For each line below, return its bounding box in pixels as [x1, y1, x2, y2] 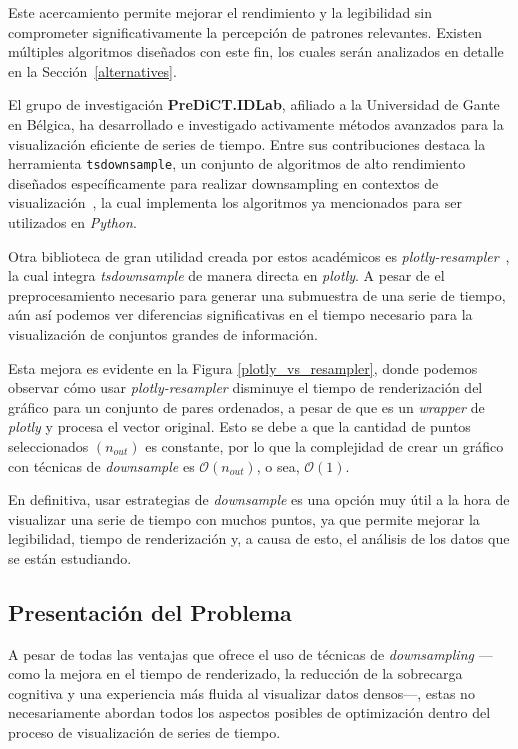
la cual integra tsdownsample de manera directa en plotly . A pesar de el [8, 265, 445, 286]
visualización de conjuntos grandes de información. [8, 323, 318, 344]
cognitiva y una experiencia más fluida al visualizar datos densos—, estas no [8, 682, 475, 703]
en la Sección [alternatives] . [8, 60, 177, 81]
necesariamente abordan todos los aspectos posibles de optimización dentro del [8, 702, 491, 723]
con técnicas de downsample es [8, 455, 195, 476]
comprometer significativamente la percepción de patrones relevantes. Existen [8, 21, 482, 42]
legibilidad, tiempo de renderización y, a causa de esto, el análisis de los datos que [8, 528, 510, 549]
